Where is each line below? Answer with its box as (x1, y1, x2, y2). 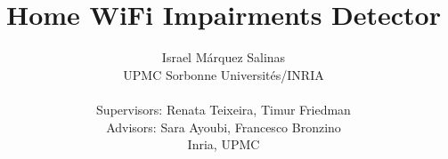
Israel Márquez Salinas (161, 48, 286, 67)
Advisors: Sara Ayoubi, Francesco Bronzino (106, 117, 341, 136)
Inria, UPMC (187, 135, 260, 154)
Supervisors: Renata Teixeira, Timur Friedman (96, 99, 351, 118)
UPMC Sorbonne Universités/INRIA (123, 65, 324, 83)
